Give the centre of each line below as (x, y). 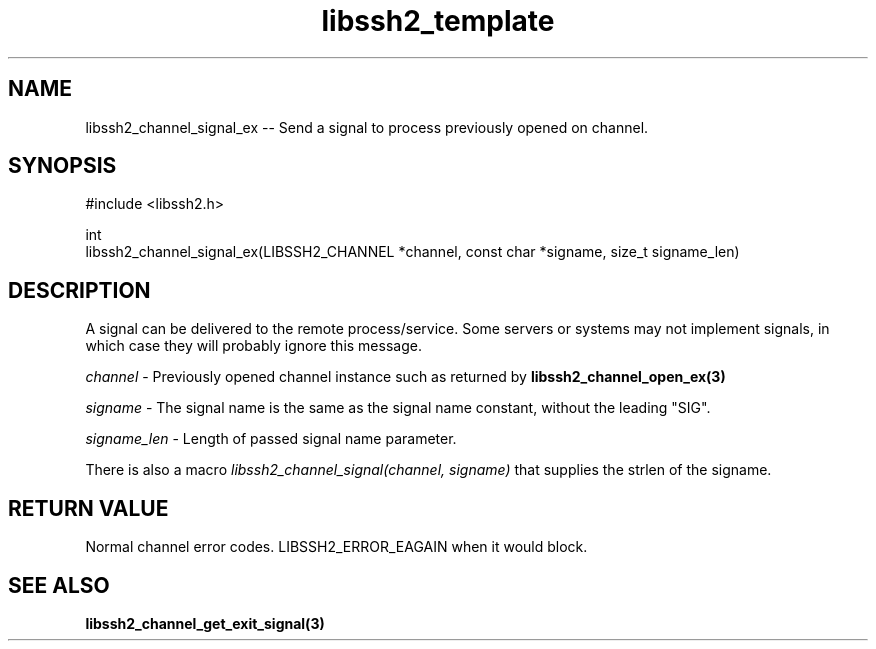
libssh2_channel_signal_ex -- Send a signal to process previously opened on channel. (367, 127)
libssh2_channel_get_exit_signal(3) (205, 623)
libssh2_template (438, 21)
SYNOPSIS (62, 166)
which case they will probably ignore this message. (253, 346)
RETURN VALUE (88, 508)
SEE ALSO (59, 585)
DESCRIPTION (79, 290)
